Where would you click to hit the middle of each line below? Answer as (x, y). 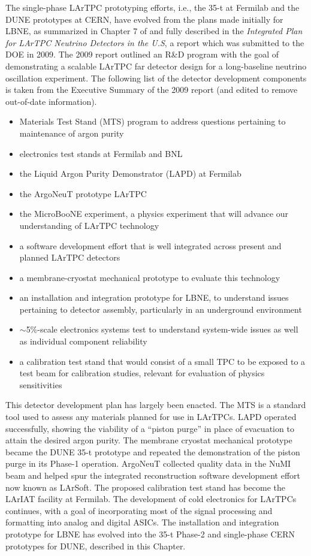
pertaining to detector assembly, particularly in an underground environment (161, 309)
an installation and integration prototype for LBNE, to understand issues (154, 297)
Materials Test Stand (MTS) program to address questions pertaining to (153, 121)
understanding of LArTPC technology (89, 225)
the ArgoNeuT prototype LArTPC (83, 193)
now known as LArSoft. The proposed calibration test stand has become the (145, 487)
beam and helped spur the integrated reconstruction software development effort (153, 475)
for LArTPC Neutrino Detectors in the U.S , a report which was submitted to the (155, 42)
